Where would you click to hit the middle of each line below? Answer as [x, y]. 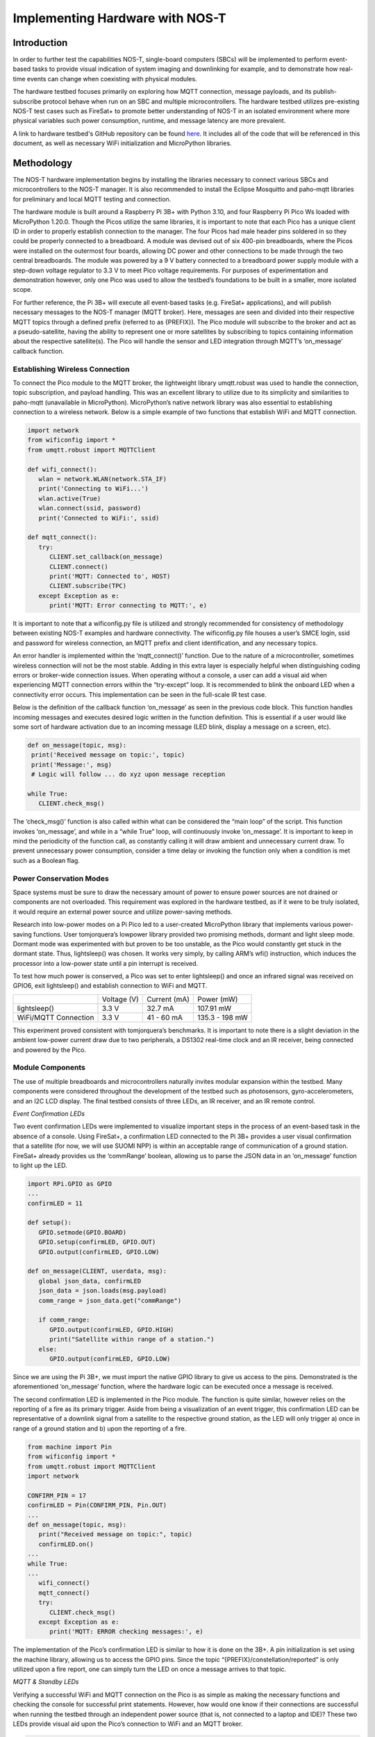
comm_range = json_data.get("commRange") [110, 1300]
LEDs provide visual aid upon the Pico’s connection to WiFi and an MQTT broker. [128, 1724]
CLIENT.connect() [79, 567]
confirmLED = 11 [55, 1203]
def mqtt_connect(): [62, 537]
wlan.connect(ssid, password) [90, 508]
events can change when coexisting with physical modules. [112, 79]
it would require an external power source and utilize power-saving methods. [123, 912]
